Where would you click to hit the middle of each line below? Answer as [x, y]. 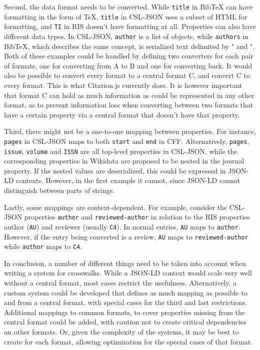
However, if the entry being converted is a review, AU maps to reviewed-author [126, 236]
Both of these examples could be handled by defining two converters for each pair [129, 56]
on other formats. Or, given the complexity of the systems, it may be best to [121, 332]
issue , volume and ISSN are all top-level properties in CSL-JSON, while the [121, 151]
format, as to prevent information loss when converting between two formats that [129, 105]
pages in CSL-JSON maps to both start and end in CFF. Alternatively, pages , [127, 141]
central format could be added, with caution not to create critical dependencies [125, 322]
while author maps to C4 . [43, 246]
